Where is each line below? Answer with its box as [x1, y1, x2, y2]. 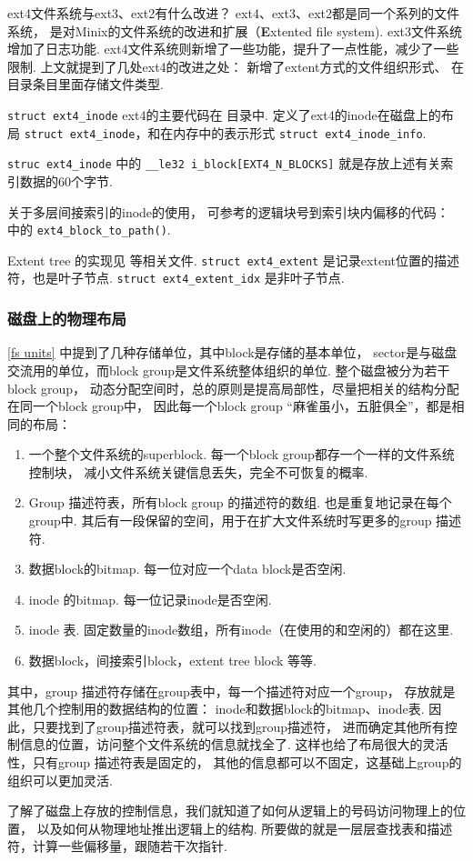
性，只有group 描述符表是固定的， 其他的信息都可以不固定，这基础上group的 [7, 753, 462, 771]
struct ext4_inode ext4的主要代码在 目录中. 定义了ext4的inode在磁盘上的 [7, 105, 441, 124]
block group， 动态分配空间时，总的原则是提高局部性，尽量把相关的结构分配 [7, 378, 459, 397]
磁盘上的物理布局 [7, 307, 126, 330]
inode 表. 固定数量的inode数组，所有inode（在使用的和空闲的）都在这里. [28, 620, 454, 639]
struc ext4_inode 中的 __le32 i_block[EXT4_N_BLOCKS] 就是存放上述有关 [7, 154, 441, 173]
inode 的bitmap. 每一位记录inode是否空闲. [28, 589, 272, 608]
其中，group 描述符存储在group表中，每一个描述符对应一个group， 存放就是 [7, 681, 456, 700]
